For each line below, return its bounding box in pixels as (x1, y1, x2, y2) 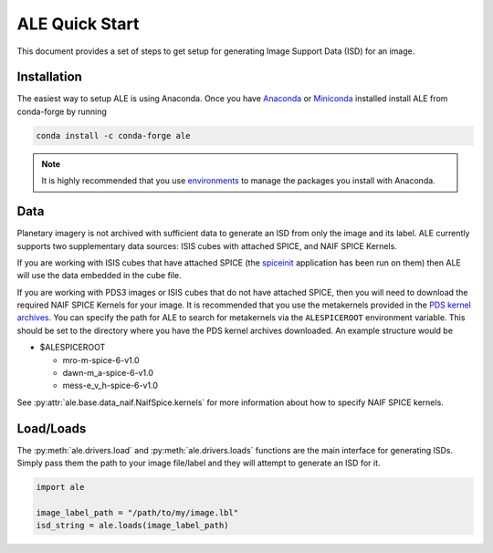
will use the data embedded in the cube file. (16, 270, 182, 281)
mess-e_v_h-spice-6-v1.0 (62, 380, 159, 391)
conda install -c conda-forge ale (36, 130, 191, 141)
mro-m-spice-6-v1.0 (62, 354, 140, 365)
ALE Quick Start (16, 14, 140, 34)
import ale (36, 482, 85, 493)
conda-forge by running (16, 106, 107, 117)
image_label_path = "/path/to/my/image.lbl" (36, 507, 239, 517)
